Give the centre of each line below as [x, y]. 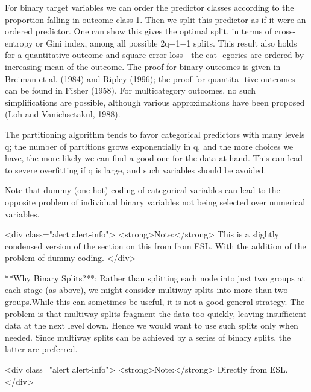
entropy [19, 43]
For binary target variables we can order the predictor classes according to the [149, 7]
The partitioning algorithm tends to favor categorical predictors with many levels [155, 134]
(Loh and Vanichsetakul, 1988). [63, 114]
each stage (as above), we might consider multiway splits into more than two [146, 290]
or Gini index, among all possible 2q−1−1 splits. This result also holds [166, 43]
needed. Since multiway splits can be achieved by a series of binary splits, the [148, 337]
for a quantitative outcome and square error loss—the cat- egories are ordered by [155, 55]
